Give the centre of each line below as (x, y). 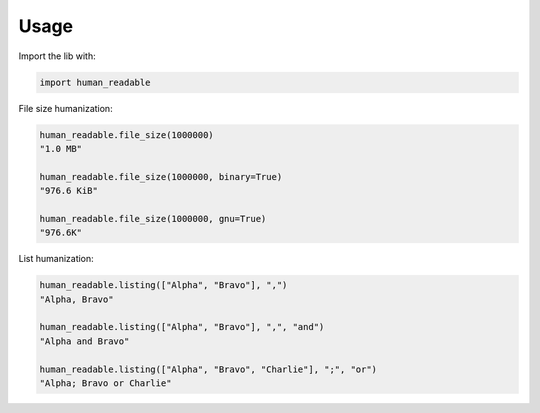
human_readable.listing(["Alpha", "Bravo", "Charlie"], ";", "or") (208, 369)
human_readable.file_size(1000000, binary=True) (161, 176)
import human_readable (95, 82)
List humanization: (56, 259)
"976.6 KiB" (69, 191)
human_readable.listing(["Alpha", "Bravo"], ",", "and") (182, 327)
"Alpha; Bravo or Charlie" (105, 383)
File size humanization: (66, 108)
